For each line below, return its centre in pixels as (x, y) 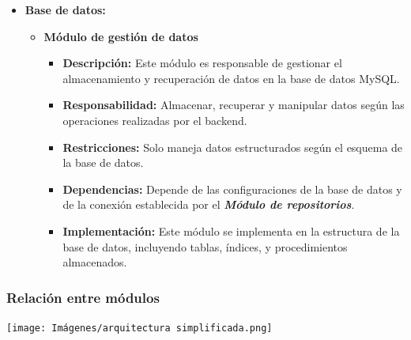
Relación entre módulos (83, 297)
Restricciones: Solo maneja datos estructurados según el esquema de (233, 147)
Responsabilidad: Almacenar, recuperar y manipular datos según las (234, 105)
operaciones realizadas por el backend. (155, 120)
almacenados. (95, 262)
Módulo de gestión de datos (121, 36)
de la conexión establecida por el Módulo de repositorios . (209, 204)
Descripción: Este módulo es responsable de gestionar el (202, 63)
